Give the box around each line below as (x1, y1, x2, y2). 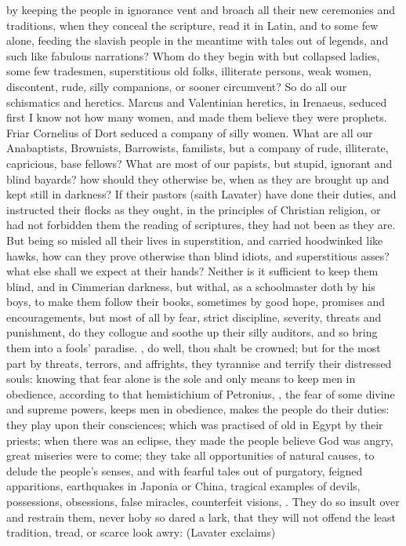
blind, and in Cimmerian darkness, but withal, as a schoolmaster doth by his (6, 278, 375, 294)
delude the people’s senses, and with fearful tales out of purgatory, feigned (6, 462, 363, 479)
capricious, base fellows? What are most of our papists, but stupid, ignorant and (6, 155, 393, 171)
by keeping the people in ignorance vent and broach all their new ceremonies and (6, 2, 396, 17)
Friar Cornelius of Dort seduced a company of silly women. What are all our (6, 124, 373, 140)
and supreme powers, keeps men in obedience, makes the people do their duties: (6, 401, 390, 417)
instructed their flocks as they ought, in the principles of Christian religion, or (6, 201, 381, 217)
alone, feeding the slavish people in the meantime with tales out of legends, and (6, 32, 389, 49)
